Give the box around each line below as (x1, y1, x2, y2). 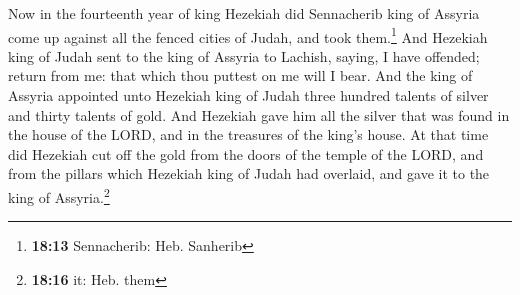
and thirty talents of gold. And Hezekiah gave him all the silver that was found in (8, 104, 510, 125)
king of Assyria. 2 (8, 184, 110, 207)
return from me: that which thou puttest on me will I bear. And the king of (8, 65, 473, 86)
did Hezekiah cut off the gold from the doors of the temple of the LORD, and (8, 143, 484, 164)
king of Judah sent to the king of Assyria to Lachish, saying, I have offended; (8, 45, 480, 66)
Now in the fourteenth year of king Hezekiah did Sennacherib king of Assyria (8, 3, 480, 23)
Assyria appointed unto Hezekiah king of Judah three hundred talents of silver (8, 85, 489, 106)
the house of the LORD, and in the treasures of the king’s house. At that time (8, 124, 489, 145)
